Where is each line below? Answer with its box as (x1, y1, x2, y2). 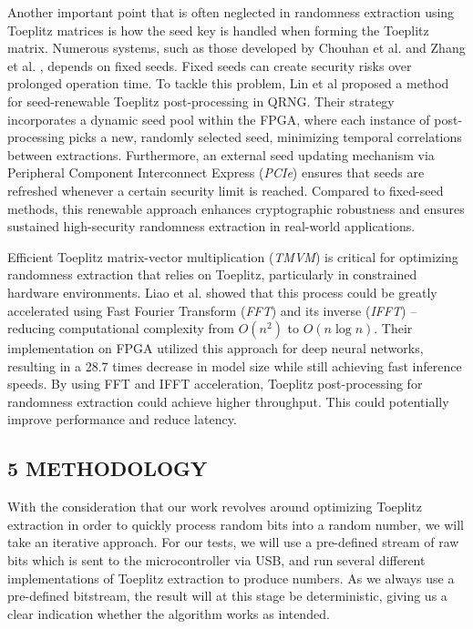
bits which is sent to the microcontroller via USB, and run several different (7, 551, 426, 570)
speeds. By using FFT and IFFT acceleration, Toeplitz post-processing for (7, 374, 423, 393)
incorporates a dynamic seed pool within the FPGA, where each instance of (7, 109, 430, 128)
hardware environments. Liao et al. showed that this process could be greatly (7, 282, 437, 301)
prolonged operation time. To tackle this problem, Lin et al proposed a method (7, 74, 449, 93)
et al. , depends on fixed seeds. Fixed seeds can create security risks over (7, 56, 412, 75)
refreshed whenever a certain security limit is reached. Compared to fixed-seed (7, 180, 444, 199)
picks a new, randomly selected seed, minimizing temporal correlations (68, 127, 462, 147)
